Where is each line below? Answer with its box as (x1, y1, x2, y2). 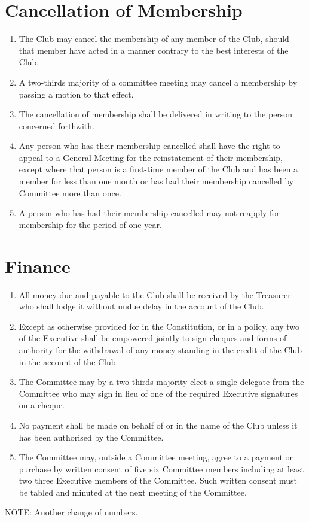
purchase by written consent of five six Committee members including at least (19, 462, 305, 475)
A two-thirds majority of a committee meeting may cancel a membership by (19, 75, 298, 88)
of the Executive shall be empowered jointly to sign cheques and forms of (19, 332, 287, 344)
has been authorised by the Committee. (19, 430, 164, 443)
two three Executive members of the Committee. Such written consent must (19, 474, 298, 487)
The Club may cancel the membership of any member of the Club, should (19, 32, 289, 45)
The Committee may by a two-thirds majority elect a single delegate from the (19, 375, 304, 388)
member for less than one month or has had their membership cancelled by (19, 175, 294, 187)
